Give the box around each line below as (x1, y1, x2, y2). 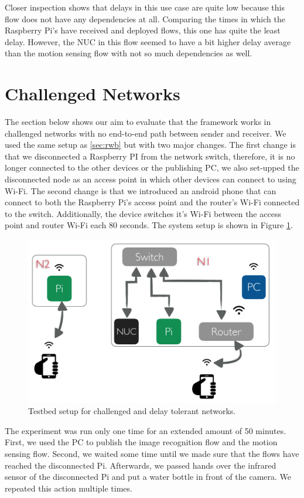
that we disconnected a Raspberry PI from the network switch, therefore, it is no (5, 150, 295, 162)
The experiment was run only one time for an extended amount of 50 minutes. (5, 424, 286, 436)
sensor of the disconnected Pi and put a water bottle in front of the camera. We (5, 470, 292, 483)
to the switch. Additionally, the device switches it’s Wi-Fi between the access (5, 207, 281, 219)
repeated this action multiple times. (5, 482, 132, 494)
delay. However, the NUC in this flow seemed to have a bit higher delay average (5, 35, 291, 48)
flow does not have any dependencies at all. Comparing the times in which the (5, 12, 285, 25)
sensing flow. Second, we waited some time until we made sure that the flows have (5, 448, 299, 460)
